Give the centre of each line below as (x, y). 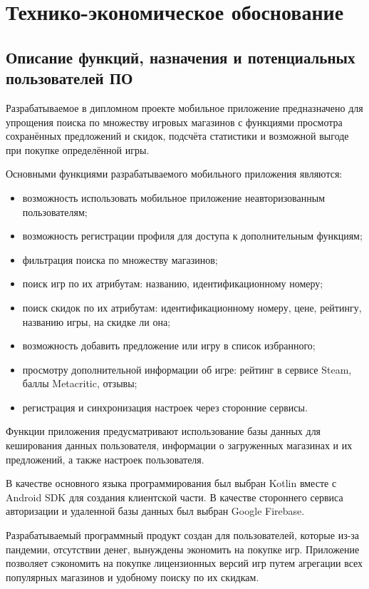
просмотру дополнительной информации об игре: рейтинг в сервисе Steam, (187, 369)
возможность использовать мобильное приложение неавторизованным (174, 197)
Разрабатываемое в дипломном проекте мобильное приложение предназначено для (184, 107)
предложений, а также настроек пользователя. (105, 459)
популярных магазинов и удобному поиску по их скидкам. (132, 577)
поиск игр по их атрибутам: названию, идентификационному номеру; (173, 283)
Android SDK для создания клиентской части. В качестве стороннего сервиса (175, 497)
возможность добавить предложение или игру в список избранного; (169, 345)
